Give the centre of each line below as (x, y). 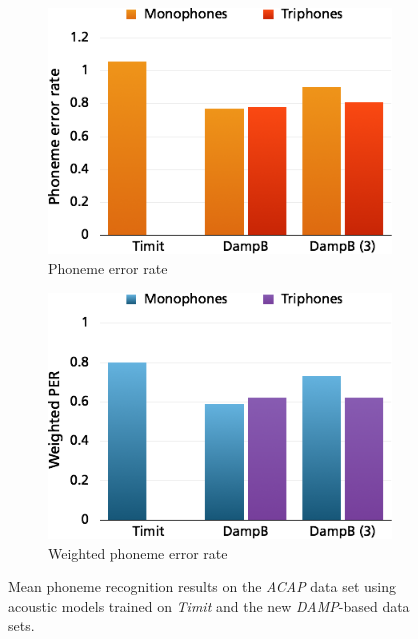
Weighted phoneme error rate (138, 552)
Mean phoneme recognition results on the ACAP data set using (202, 586)
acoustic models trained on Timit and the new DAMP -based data (209, 605)
